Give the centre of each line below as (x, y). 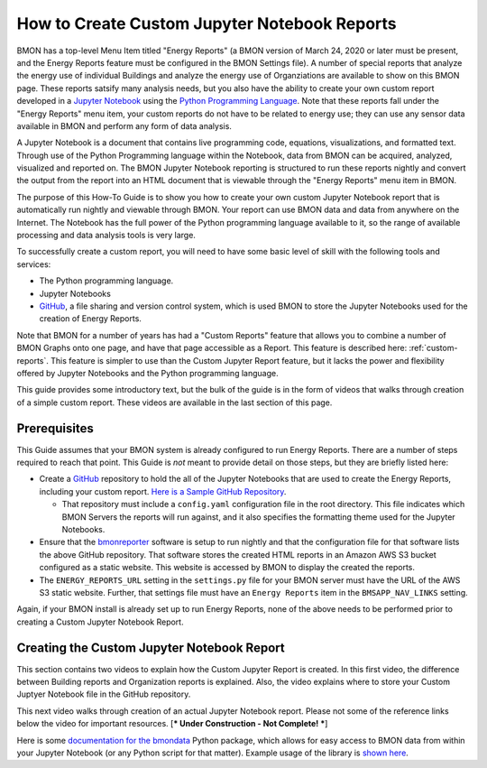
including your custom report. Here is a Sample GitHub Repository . (163, 491)
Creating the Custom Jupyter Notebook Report (151, 648)
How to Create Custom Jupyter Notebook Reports (207, 23)
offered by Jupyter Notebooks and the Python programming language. (147, 373)
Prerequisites (55, 428)
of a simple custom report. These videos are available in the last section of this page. (175, 403)
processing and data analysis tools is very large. (106, 236)
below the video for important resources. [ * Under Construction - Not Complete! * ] (172, 724)
